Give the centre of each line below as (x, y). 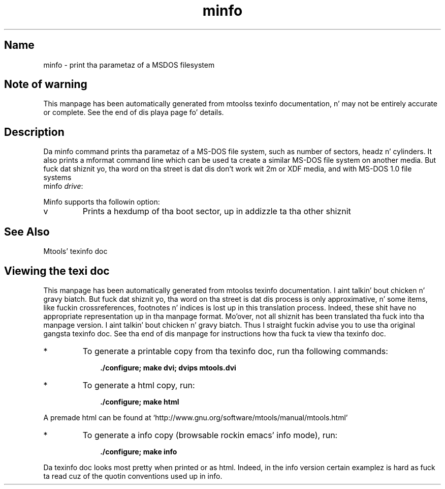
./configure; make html (140, 401)
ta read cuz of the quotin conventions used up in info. (133, 476)
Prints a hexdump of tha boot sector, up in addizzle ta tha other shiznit (217, 211)
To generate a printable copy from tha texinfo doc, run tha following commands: (235, 351)
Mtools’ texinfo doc (75, 251)
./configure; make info (139, 451)
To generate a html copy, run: (139, 385)
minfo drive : (63, 186)
